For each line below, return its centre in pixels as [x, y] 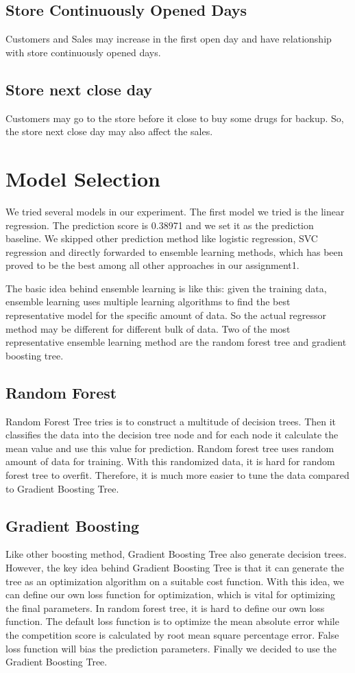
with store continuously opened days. [83, 52]
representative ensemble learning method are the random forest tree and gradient [176, 342]
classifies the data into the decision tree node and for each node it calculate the [172, 435]
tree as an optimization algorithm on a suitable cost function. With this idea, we [175, 581]
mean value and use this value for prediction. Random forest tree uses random [170, 448]
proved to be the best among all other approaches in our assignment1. [152, 265]
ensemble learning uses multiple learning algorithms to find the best [148, 302]
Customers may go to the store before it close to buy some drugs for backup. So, [175, 118]
